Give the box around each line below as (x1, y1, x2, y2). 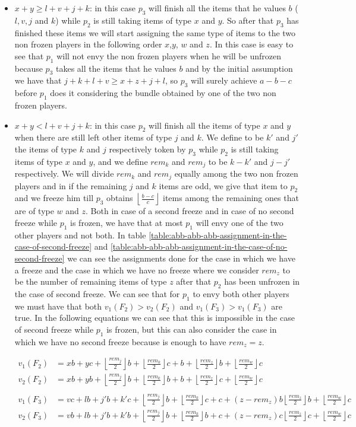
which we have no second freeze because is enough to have (14, 335, 226, 348)
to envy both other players (193, 288, 289, 300)
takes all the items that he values (55, 62, 177, 74)
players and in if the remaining (14, 179, 127, 192)
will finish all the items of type (149, 119, 260, 131)
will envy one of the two (196, 216, 283, 229)
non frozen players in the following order (14, 38, 162, 50)
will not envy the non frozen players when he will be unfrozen (56, 49, 281, 62)
